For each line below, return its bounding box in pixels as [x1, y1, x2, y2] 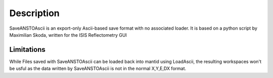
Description [9, 8, 60, 19]
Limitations [9, 45, 45, 54]
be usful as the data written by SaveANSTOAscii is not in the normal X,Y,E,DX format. [9, 65, 187, 71]
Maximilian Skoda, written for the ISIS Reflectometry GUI [9, 32, 127, 38]
